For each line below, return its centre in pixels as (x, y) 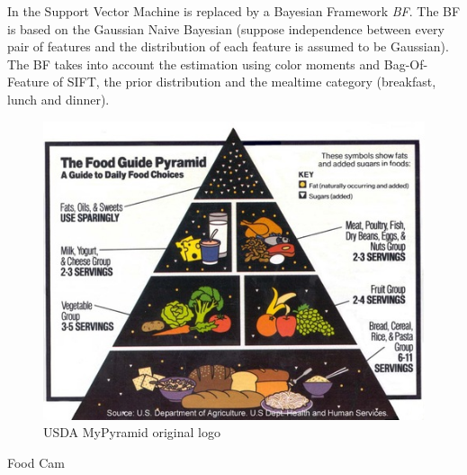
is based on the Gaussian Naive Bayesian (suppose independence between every (226, 28)
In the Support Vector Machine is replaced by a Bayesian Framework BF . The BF (234, 11)
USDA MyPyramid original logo (132, 432)
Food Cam (36, 462)
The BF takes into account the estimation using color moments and (194, 64)
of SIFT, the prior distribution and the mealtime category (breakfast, (244, 82)
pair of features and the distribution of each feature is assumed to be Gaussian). (228, 46)
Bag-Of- (406, 64)
